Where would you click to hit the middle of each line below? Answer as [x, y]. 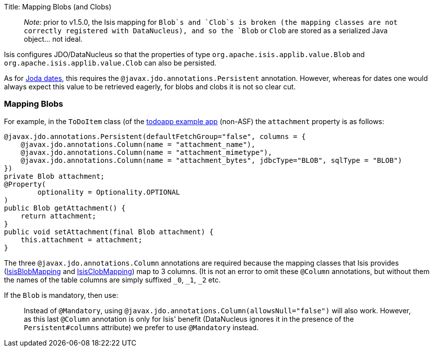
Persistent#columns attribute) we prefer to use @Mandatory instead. [141, 327]
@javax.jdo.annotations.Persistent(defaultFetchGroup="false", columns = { [155, 136]
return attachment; [58, 216]
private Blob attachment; [54, 176]
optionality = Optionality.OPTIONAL [109, 192]
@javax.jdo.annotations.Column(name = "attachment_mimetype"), [146, 152]
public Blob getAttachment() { [65, 208]
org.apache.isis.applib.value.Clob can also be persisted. [110, 63]
